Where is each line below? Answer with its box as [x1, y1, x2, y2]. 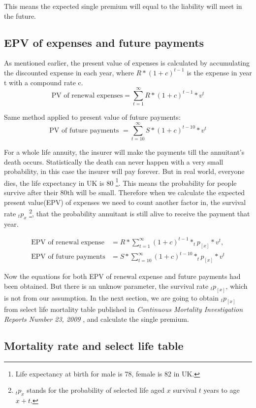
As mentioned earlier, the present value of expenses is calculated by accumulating [4, 58, 250, 68]
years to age [203, 385, 240, 395]
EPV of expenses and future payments [4, 34, 204, 50]
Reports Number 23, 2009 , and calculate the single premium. [4, 313, 189, 324]
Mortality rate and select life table [4, 338, 184, 353]
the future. [4, 10, 36, 21]
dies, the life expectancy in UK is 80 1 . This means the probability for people [4, 176, 237, 188]
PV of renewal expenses [51, 92, 123, 99]
